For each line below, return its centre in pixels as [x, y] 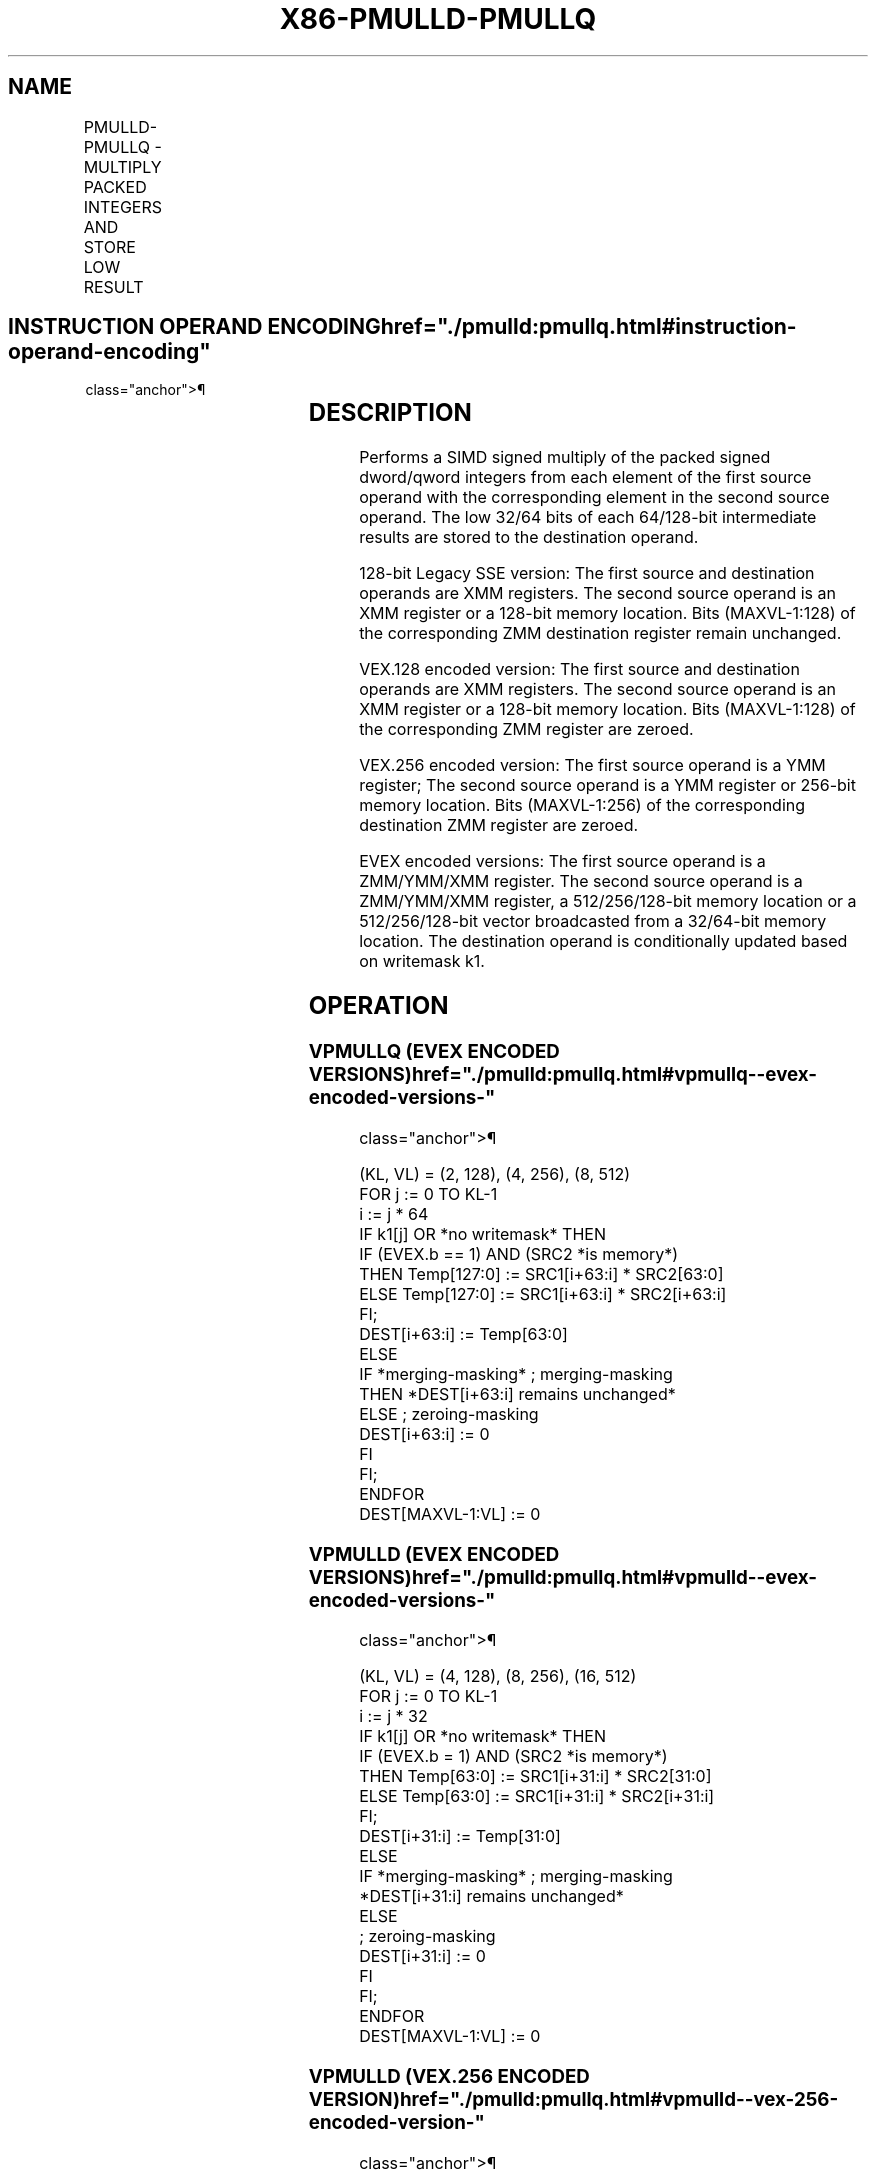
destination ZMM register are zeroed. [499, 825]
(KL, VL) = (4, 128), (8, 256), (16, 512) [498, 1676]
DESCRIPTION [390, 413]
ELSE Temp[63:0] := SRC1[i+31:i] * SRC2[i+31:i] [537, 1796]
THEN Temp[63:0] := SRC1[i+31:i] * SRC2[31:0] [535, 1776]
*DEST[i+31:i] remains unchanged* [491, 1896]
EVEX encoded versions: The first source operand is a [562, 861]
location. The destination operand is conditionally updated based [603, 941]
